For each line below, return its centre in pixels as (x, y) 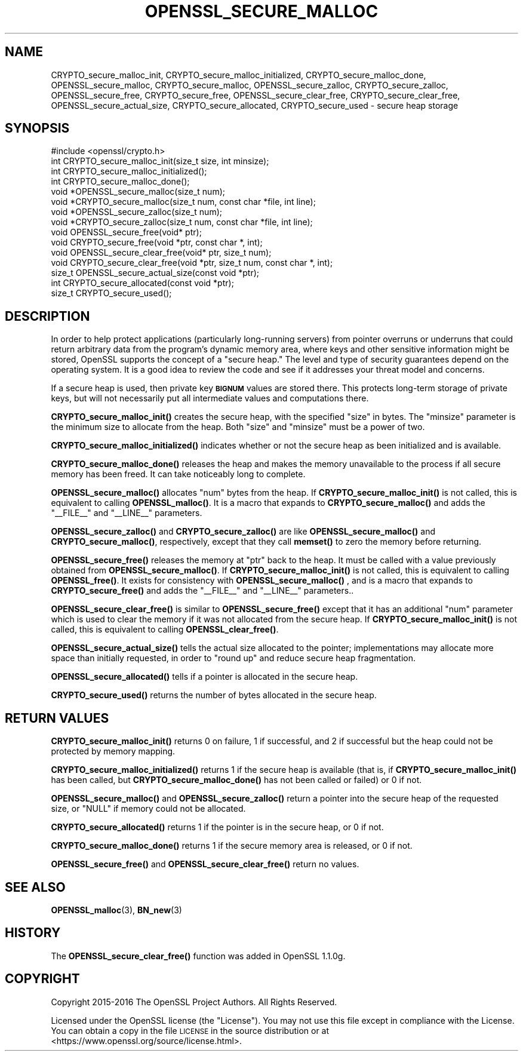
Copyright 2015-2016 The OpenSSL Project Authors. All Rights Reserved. (194, 1002)
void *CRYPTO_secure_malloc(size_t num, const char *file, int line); (183, 202)
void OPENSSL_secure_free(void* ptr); (126, 232)
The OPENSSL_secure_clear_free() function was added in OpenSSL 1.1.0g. (198, 956)
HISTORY (33, 933)
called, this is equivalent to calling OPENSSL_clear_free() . (165, 630)
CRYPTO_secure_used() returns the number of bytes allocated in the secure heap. (214, 695)
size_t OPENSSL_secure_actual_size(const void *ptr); (155, 273)
